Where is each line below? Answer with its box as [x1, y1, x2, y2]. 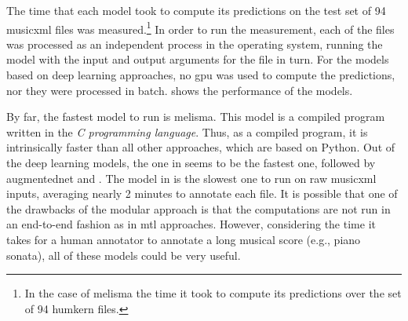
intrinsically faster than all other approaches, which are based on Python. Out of [6, 139, 395, 155]
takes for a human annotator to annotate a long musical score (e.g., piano [6, 231, 361, 247]
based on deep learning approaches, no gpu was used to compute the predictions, [6, 67, 395, 83]
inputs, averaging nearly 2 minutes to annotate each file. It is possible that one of [6, 185, 398, 202]
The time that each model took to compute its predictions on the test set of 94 [6, 2, 386, 18]
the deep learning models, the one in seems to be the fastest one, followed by [6, 155, 376, 170]
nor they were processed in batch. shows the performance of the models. [6, 82, 353, 98]
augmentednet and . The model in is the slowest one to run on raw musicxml [6, 170, 377, 186]
